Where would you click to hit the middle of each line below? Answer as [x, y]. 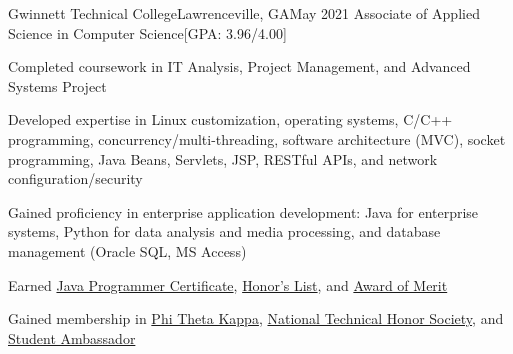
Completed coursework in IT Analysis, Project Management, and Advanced [239, 66]
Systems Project [57, 85]
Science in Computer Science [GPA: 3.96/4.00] [147, 32]
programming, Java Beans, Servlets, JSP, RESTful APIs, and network [223, 158]
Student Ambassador [72, 337]
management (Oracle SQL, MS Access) [127, 250]
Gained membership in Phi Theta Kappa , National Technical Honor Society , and [256, 318]
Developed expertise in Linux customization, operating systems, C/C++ [230, 119]
